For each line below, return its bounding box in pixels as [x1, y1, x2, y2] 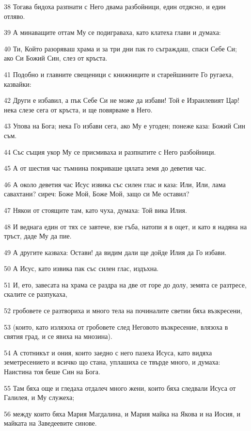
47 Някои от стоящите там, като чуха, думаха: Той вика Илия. [4, 205, 187, 215]
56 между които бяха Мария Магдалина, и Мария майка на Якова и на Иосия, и [4, 408, 241, 418]
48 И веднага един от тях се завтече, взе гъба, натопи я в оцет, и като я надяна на [4, 221, 247, 231]
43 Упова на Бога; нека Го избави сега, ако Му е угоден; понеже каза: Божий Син [4, 121, 245, 131]
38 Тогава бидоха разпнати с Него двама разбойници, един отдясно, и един [4, 1, 226, 11]
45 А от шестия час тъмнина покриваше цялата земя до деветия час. [4, 163, 206, 173]
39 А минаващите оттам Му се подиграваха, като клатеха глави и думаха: [4, 27, 221, 37]
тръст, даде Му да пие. [4, 231, 72, 241]
